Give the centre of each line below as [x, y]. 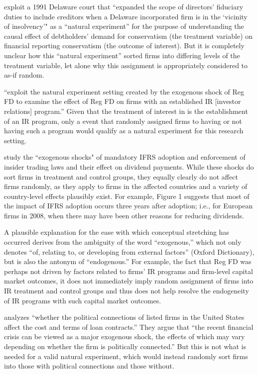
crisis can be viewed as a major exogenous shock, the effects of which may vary [125, 336]
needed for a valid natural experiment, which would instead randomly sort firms [126, 356]
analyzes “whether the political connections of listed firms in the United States [124, 317]
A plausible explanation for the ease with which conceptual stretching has [117, 232]
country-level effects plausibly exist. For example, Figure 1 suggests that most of [127, 196]
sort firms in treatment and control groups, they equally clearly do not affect [121, 176]
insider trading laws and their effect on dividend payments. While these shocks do [129, 166]
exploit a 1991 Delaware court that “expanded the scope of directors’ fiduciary [124, 6]
